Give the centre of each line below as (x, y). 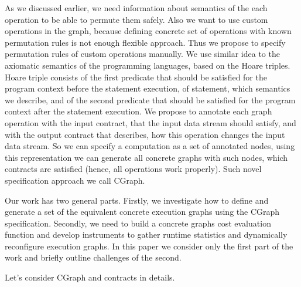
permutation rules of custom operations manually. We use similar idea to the (142, 54)
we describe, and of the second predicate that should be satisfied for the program (150, 99)
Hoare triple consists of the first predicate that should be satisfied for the (136, 77)
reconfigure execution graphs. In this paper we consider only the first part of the (149, 246)
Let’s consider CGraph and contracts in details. (90, 277)
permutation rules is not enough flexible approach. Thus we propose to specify (145, 42)
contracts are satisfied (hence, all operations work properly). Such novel (133, 169)
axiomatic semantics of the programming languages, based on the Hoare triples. (148, 65)
